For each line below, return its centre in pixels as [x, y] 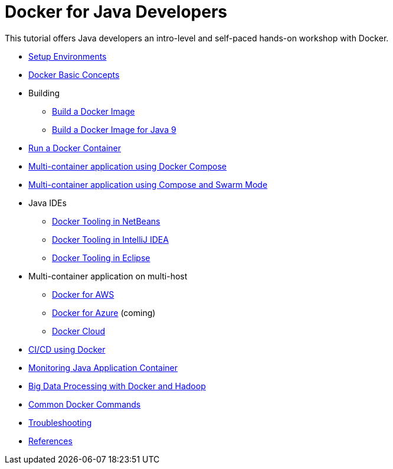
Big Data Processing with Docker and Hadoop [117, 386]
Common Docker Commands [85, 404]
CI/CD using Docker [67, 349]
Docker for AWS [83, 294]
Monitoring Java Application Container [103, 367]
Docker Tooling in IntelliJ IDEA [110, 239]
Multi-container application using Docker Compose [127, 166]
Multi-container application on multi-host [108, 276]
